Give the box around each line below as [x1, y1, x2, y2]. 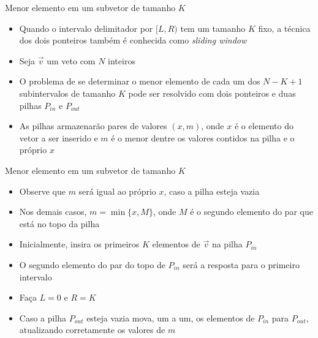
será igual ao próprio [78, 184, 156, 197]
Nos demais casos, [19, 205, 87, 218]
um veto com [47, 54, 96, 67]
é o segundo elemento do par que [190, 205, 313, 218]
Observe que [19, 184, 66, 197]
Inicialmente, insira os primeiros [19, 238, 140, 250]
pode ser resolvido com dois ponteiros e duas [128, 86, 296, 99]
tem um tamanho [180, 21, 246, 34]
